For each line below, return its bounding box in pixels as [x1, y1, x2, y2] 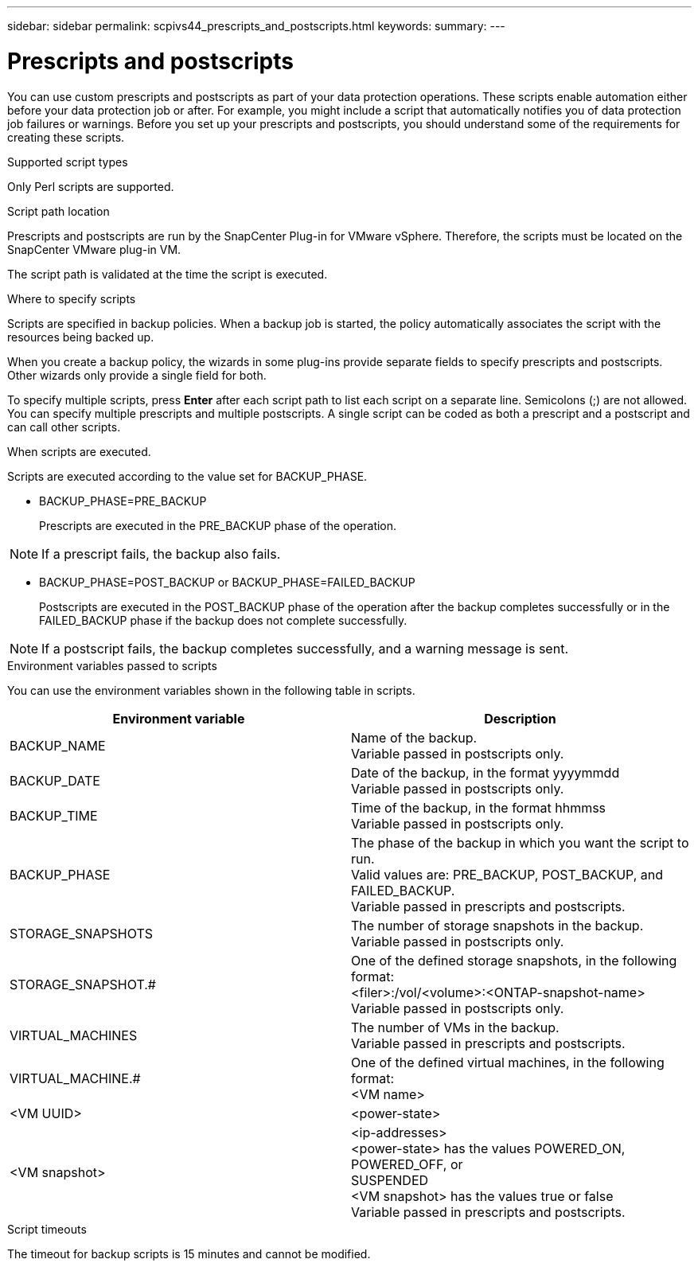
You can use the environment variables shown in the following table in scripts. [7, 683, 415, 697]
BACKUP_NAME [10, 737, 106, 754]
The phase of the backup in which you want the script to [351, 834, 689, 851]
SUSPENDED [351, 1171, 429, 1188]
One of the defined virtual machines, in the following [351, 1054, 665, 1070]
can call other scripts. [7, 419, 121, 434]
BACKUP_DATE [10, 772, 100, 789]
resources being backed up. [7, 329, 154, 344]
